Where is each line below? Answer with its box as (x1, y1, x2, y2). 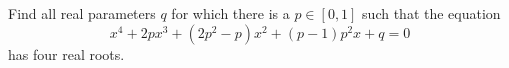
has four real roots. (8, 43, 125, 64)
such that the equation (362, 3, 501, 23)
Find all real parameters (8, 3, 156, 23)
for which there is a (171, 3, 290, 23)
